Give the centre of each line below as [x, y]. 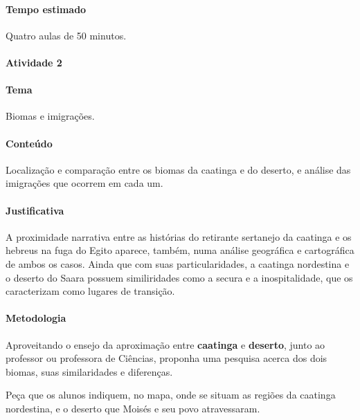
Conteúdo [29, 143]
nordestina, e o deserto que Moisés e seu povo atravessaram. [133, 408]
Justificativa [35, 210]
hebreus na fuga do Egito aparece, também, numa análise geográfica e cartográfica [180, 250]
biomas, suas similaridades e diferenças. [89, 371]
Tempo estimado [46, 9]
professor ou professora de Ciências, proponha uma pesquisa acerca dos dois [166, 358]
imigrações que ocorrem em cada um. [84, 183]
